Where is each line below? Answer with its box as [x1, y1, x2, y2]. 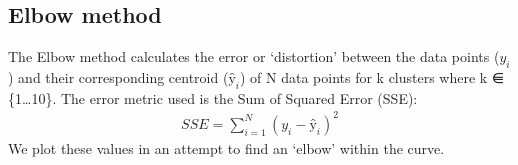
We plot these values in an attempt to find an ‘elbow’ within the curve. [8, 137, 445, 158]
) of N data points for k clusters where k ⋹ [239, 67, 505, 87]
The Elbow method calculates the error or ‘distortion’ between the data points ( [8, 46, 500, 67]
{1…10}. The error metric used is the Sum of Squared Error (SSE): [8, 87, 418, 108]
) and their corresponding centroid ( [8, 67, 229, 87]
